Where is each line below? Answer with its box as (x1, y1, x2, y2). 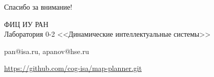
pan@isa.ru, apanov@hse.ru (4, 45, 89, 56)
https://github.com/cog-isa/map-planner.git (4, 63, 142, 73)
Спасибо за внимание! (4, 2, 72, 12)
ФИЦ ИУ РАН (4, 18, 48, 29)
